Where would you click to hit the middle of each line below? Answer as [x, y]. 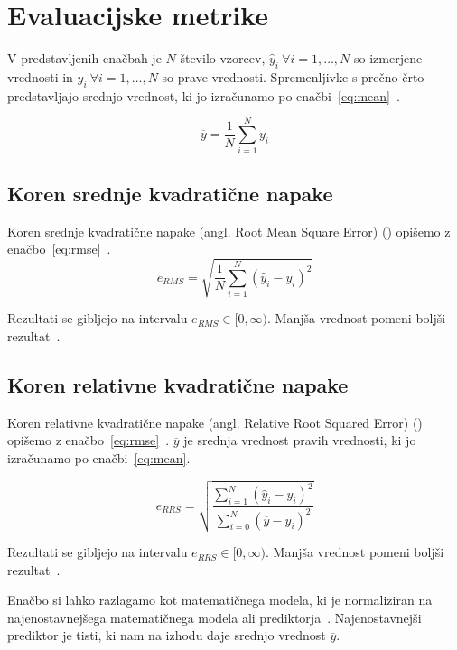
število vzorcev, [223, 58]
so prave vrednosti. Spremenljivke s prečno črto [293, 76]
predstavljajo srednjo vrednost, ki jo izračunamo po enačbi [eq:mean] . [204, 95]
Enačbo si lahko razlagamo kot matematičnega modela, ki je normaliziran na [220, 600]
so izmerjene [388, 58]
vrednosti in [40, 76]
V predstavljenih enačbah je [84, 58]
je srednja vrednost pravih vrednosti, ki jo [300, 440]
